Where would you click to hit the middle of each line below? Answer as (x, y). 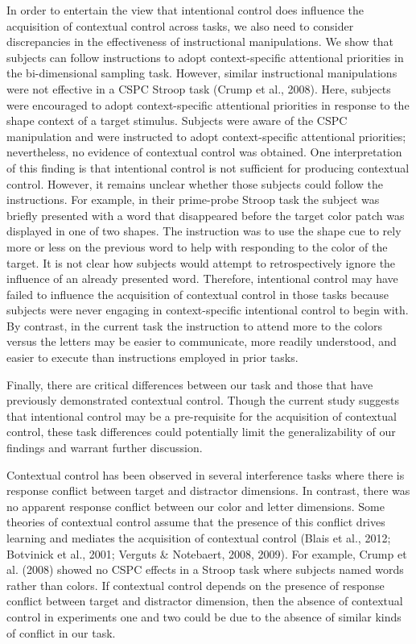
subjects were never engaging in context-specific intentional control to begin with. (208, 310)
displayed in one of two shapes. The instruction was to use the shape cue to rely (204, 231)
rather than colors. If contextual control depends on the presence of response (196, 585)
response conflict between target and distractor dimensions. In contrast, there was (208, 490)
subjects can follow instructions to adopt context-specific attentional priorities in (205, 57)
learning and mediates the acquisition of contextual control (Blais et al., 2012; (199, 538)
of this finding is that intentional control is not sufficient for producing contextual (208, 167)
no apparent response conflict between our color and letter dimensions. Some (196, 506)
